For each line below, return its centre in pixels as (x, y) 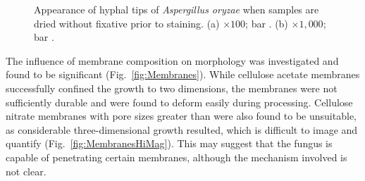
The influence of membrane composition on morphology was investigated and (172, 60)
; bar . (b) (267, 23)
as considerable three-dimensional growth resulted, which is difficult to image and (182, 129)
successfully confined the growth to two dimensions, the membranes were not (172, 88)
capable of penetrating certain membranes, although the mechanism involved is (177, 157)
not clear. (26, 171)
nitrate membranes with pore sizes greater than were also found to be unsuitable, (181, 116)
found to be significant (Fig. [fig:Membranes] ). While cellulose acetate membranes (183, 74)
